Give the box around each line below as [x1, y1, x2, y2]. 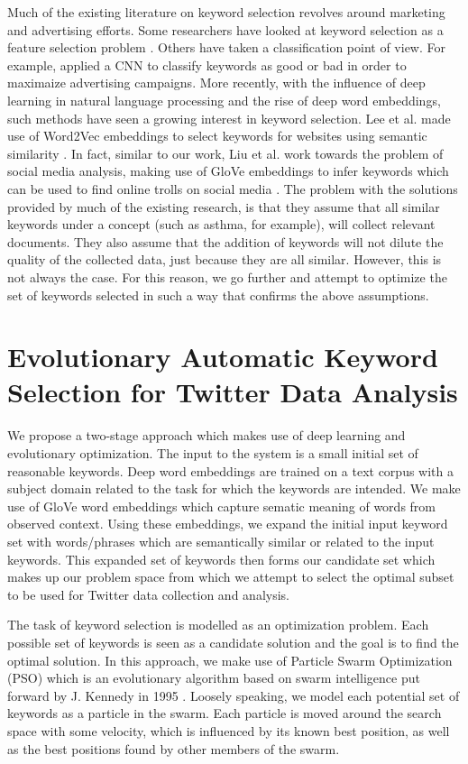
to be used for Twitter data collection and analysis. [7, 585, 289, 603]
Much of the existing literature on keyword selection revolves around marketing [7, 3, 445, 21]
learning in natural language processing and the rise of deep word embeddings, [7, 90, 441, 109]
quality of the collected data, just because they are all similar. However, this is [7, 250, 442, 269]
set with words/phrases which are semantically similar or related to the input [7, 531, 435, 550]
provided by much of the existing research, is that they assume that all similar [7, 197, 440, 216]
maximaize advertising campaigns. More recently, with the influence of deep [7, 73, 426, 92]
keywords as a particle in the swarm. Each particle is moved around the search [7, 704, 442, 723]
